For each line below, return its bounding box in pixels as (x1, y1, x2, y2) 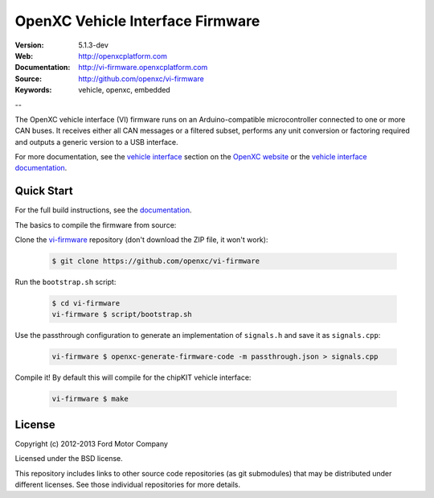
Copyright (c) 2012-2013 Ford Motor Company (14, 438, 169, 448)
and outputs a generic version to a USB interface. (14, 137, 178, 146)
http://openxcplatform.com (78, 51, 168, 60)
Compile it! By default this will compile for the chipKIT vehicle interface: (14, 372, 252, 382)
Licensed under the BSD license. (14, 454, 124, 463)
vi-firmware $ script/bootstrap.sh (51, 310, 192, 319)
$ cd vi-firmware (51, 298, 121, 308)
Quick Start (14, 184, 73, 198)
